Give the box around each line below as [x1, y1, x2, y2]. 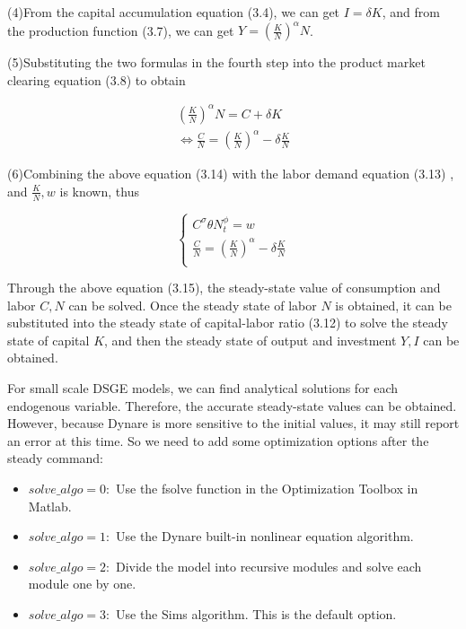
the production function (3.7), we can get [7, 21, 234, 39]
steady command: [7, 449, 104, 467]
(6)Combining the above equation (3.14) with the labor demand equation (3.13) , [7, 164, 454, 183]
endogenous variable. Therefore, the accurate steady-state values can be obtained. [7, 396, 457, 415]
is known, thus [59, 181, 139, 200]
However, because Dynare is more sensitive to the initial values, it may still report [7, 414, 460, 432]
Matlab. [28, 496, 72, 515]
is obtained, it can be [335, 295, 452, 314]
